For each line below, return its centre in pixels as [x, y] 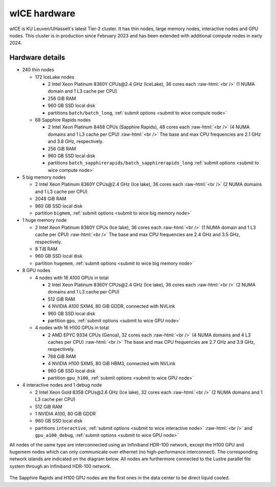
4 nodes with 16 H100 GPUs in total [72, 328]
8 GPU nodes [36, 270]
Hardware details [37, 58]
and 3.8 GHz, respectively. [76, 141]
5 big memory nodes [44, 177]
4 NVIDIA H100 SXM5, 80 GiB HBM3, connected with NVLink [112, 364]
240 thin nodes [38, 70]
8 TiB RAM [46, 249]
